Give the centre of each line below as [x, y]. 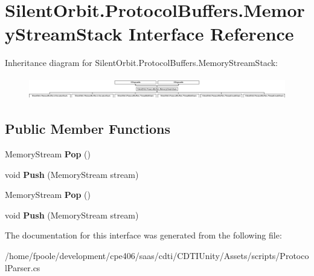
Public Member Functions [88, 129]
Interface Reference [211, 34]
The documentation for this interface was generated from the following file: [143, 235]
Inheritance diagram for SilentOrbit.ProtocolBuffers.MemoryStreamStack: [141, 63]
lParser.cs [23, 267]
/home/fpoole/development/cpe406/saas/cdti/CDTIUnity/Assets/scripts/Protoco [157, 256]
